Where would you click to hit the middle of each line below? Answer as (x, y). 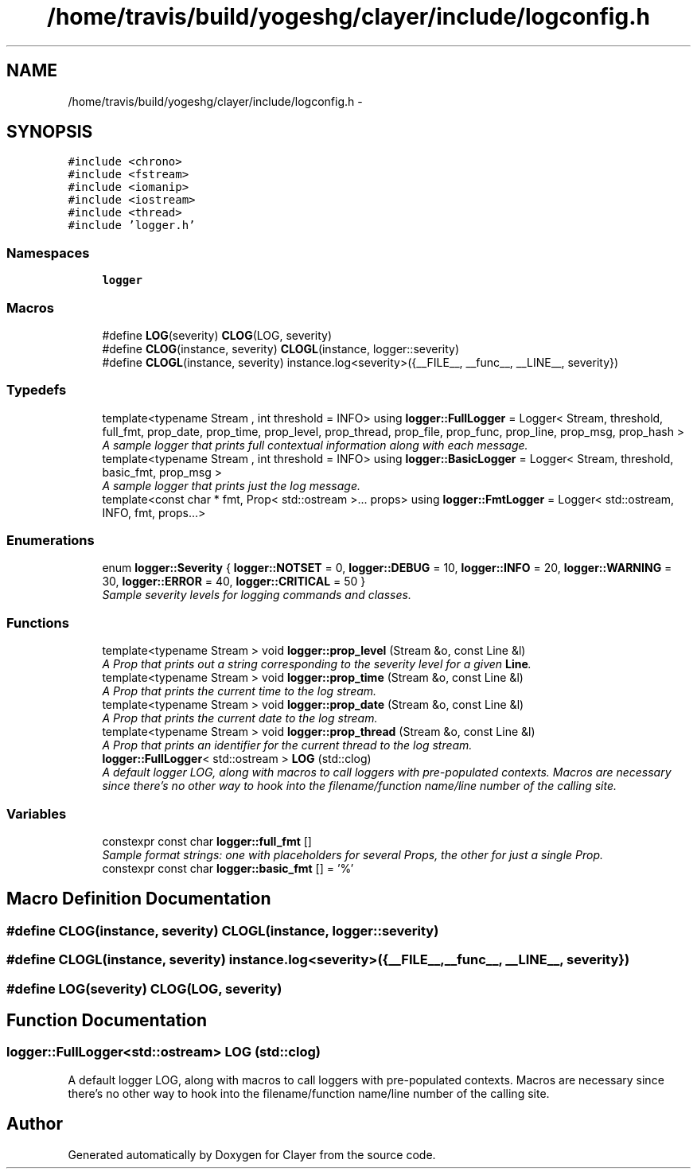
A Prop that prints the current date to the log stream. (240, 718)
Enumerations (51, 541)
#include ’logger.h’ (132, 226)
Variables (37, 813)
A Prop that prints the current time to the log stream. (239, 691)
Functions (38, 623)
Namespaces (48, 253)
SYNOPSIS (50, 132)
